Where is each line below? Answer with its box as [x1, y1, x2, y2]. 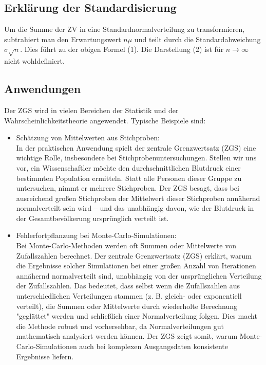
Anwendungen [4, 81, 81, 97]
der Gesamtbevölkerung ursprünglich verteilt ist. [16, 212, 169, 223]
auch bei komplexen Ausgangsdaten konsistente [79, 341, 228, 352]
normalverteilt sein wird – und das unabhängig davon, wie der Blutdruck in [16, 203, 254, 213]
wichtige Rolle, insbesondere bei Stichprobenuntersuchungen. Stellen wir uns [16, 152, 257, 163]
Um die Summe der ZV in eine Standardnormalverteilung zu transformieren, [4, 24, 245, 34]
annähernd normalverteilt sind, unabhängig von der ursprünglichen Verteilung [16, 270, 262, 281]
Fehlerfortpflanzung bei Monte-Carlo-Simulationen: [16, 230, 177, 241]
